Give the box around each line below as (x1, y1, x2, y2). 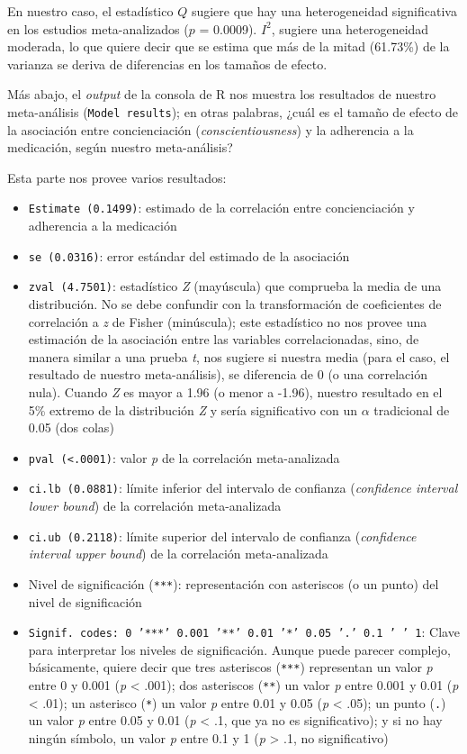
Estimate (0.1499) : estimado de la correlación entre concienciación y (28, 198, 415, 217)
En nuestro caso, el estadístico (7, 2, 174, 20)
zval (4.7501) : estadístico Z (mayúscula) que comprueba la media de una (28, 277, 442, 295)
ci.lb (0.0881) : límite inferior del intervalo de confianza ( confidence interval (28, 478, 458, 497)
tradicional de (373, 400, 450, 419)
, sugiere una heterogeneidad (271, 19, 429, 38)
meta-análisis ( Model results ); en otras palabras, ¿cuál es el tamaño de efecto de (7, 102, 459, 121)
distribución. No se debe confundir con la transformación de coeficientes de (28, 294, 442, 313)
